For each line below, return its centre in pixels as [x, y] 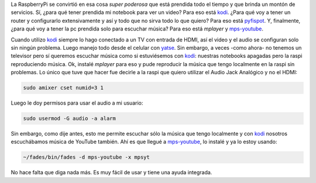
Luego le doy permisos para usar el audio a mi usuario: [77, 103]
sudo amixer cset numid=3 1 [63, 88]
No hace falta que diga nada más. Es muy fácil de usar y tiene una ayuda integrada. [111, 172]
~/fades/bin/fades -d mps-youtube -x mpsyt [87, 157]
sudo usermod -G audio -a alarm [70, 119]
